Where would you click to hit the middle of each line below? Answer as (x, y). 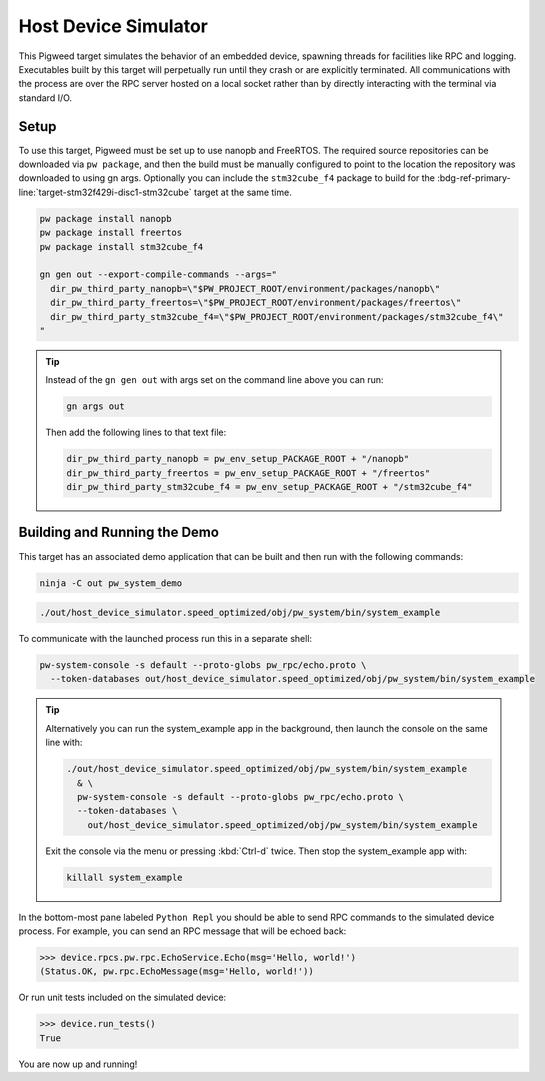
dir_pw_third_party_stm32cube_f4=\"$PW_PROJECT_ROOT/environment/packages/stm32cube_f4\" (277, 316)
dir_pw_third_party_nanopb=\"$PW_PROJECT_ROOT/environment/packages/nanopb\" (245, 288)
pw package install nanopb (105, 218)
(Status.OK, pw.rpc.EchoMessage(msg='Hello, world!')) (176, 971)
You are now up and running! (78, 1064)
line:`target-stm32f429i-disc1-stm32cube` (105, 192)
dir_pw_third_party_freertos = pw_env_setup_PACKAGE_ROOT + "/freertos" (248, 473)
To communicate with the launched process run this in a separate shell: (165, 639)
